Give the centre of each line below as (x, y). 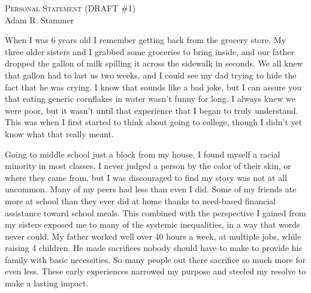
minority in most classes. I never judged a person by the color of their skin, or (148, 166)
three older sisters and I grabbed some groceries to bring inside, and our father (150, 51)
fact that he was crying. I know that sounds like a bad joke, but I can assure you (153, 87)
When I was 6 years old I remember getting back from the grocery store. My (146, 40)
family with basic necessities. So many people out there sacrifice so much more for (155, 259)
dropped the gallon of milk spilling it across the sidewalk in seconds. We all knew (154, 63)
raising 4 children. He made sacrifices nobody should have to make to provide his (153, 248)
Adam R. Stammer (40, 19)
